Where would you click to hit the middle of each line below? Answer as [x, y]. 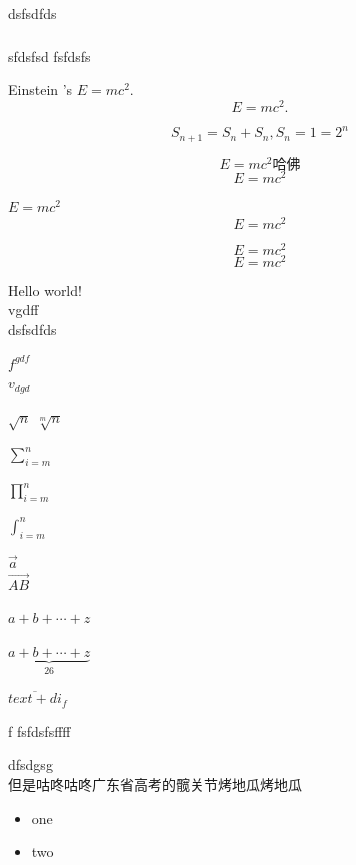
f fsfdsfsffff [39, 730]
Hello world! [45, 289]
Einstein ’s [40, 89]
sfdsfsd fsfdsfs [49, 55]
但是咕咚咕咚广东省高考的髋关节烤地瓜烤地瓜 [155, 783]
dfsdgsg [30, 764]
